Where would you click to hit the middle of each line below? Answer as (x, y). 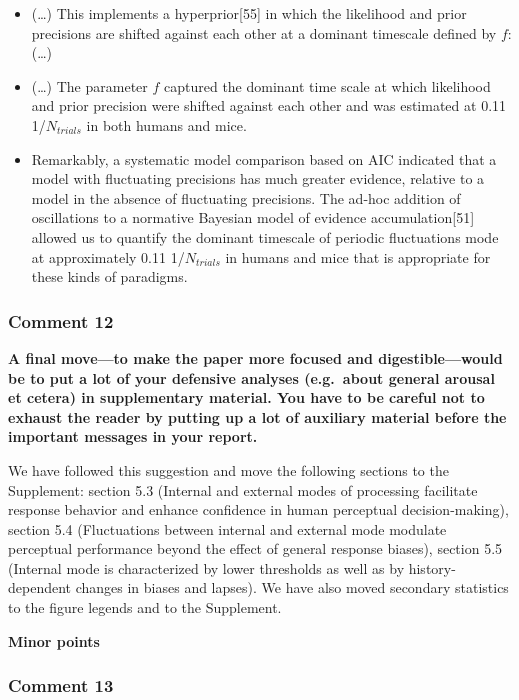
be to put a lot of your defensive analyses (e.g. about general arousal (251, 377)
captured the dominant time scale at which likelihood (327, 85)
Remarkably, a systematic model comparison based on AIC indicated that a (264, 158)
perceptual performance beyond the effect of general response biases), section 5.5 (255, 548)
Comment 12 (61, 320)
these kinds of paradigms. (109, 276)
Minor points (54, 640)
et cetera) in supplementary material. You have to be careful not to (246, 397)
